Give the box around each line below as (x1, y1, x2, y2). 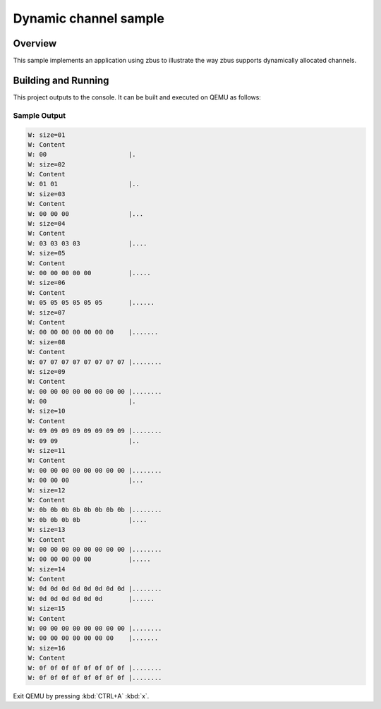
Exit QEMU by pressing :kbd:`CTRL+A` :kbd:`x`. (13, 691, 150, 700)
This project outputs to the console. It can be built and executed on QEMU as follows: (13, 92, 261, 102)
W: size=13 (28, 526, 66, 534)
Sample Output (13, 110, 66, 120)
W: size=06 (28, 279, 66, 287)
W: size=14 (28, 565, 66, 573)
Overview (13, 37, 57, 49)
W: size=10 (28, 407, 66, 416)
